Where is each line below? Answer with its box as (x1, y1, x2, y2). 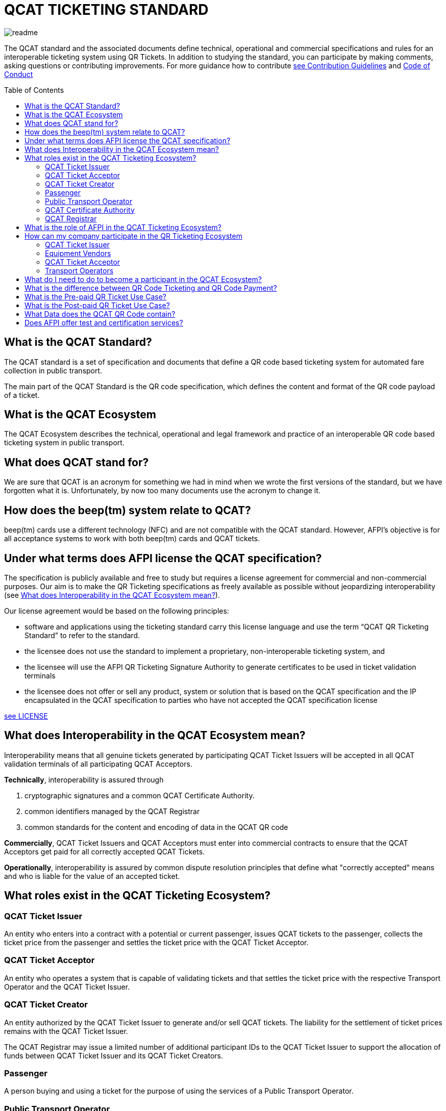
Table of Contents (4, 85, 64, 94)
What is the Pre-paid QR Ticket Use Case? (24, 292, 167, 301)
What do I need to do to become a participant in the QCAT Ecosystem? (24, 274, 262, 284)
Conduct (4, 69, 33, 79)
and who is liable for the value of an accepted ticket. (4, 871, 180, 880)
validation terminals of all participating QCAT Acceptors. (4, 759, 192, 768)
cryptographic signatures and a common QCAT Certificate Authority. (24, 791, 255, 800)
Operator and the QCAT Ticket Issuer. (4, 982, 130, 991)
